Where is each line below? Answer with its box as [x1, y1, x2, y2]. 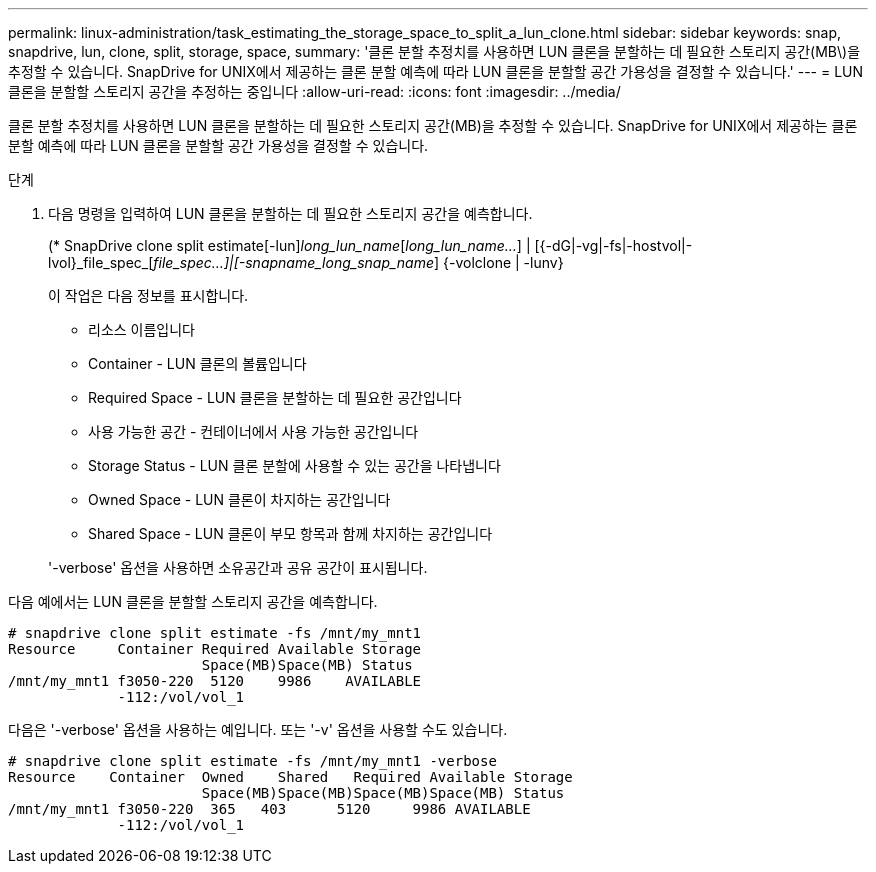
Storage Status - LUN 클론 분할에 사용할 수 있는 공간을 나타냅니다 [88, 457, 501, 474]
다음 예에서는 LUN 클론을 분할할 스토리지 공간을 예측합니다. [8, 593, 378, 610]
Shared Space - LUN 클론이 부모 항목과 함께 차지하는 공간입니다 [88, 525, 493, 542]
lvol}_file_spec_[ [48, 254, 154, 271]
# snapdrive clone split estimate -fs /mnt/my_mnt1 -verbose [8, 753, 497, 769]
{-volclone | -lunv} [443, 254, 564, 271]
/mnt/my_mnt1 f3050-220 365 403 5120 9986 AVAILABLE [8, 801, 531, 817]
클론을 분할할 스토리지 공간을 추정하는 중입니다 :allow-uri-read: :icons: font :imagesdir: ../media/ [8, 83, 621, 100]
